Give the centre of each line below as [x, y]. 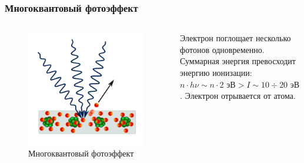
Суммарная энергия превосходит [238, 61]
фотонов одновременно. [222, 49]
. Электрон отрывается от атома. [238, 96]
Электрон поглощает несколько [235, 38]
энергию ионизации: [216, 72]
